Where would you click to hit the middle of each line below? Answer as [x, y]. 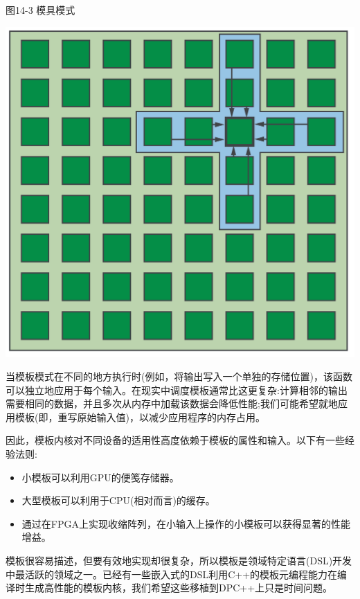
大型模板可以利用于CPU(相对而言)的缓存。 [118, 500]
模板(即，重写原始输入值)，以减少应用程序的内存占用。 [140, 417]
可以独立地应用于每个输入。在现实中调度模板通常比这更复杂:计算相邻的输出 [177, 390]
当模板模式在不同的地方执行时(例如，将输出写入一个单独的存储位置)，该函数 [179, 376]
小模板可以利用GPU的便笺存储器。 [100, 477]
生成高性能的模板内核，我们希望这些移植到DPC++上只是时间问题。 [179, 588]
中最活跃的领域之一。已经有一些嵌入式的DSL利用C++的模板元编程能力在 [172, 574]
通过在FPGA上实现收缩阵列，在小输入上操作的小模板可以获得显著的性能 [186, 523]
